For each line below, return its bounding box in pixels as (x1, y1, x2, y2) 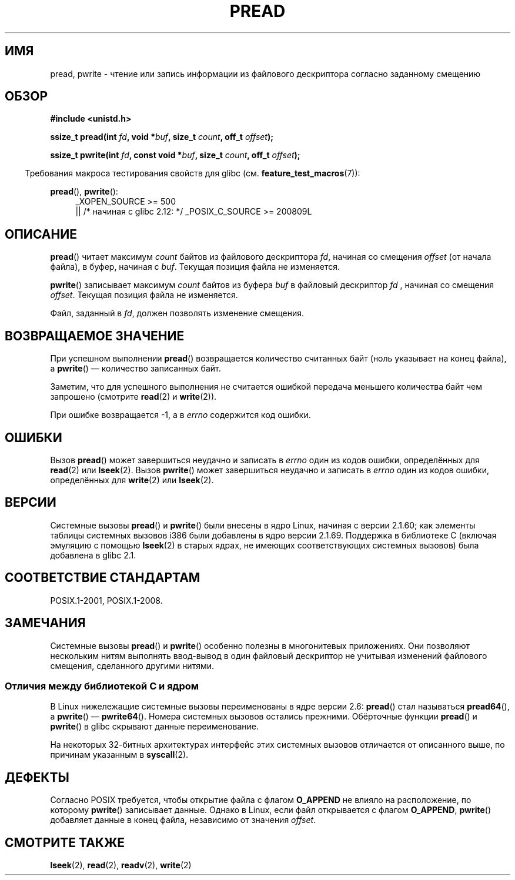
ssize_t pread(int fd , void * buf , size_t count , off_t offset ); (50, 132, 274, 142)
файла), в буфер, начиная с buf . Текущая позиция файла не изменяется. (50, 262, 340, 272)
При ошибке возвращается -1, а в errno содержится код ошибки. (50, 410, 311, 420)
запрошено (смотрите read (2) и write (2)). (50, 392, 217, 402)
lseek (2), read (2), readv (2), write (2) (50, 859, 192, 870)
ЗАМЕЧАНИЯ (5, 615, 86, 631)
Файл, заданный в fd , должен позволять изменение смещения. (50, 308, 305, 319)
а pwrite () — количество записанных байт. (50, 363, 221, 374)
